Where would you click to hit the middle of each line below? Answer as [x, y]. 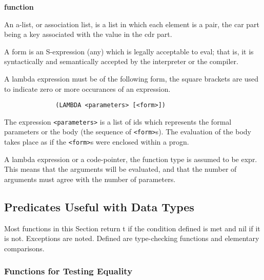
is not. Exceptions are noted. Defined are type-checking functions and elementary [132, 238]
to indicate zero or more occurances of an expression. [87, 88]
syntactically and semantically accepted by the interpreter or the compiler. [121, 61]
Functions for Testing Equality [68, 271]
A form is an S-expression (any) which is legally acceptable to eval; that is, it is [129, 51]
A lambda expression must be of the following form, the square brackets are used [131, 78]
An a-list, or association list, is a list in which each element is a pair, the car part [132, 24]
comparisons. [24, 248]
